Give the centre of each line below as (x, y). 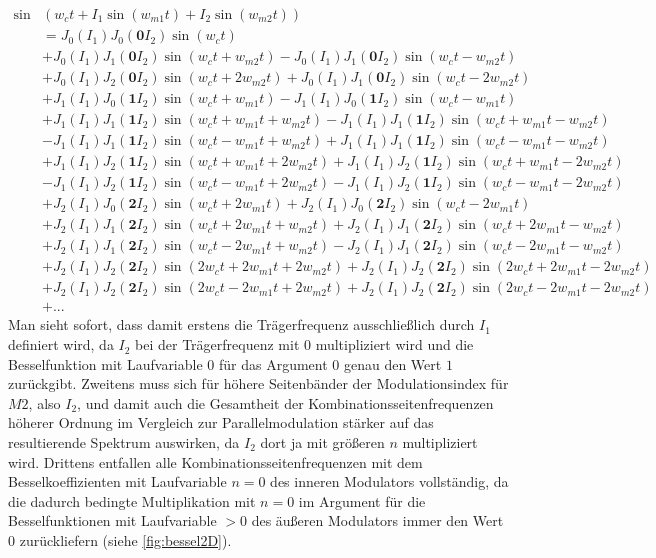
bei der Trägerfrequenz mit (217, 344)
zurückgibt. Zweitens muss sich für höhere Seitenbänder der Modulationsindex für (258, 383)
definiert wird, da (61, 344)
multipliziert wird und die (394, 344)
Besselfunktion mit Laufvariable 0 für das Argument (168, 363)
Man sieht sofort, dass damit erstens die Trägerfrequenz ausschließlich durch (241, 324)
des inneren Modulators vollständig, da (389, 481)
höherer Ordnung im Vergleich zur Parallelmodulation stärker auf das (221, 422)
